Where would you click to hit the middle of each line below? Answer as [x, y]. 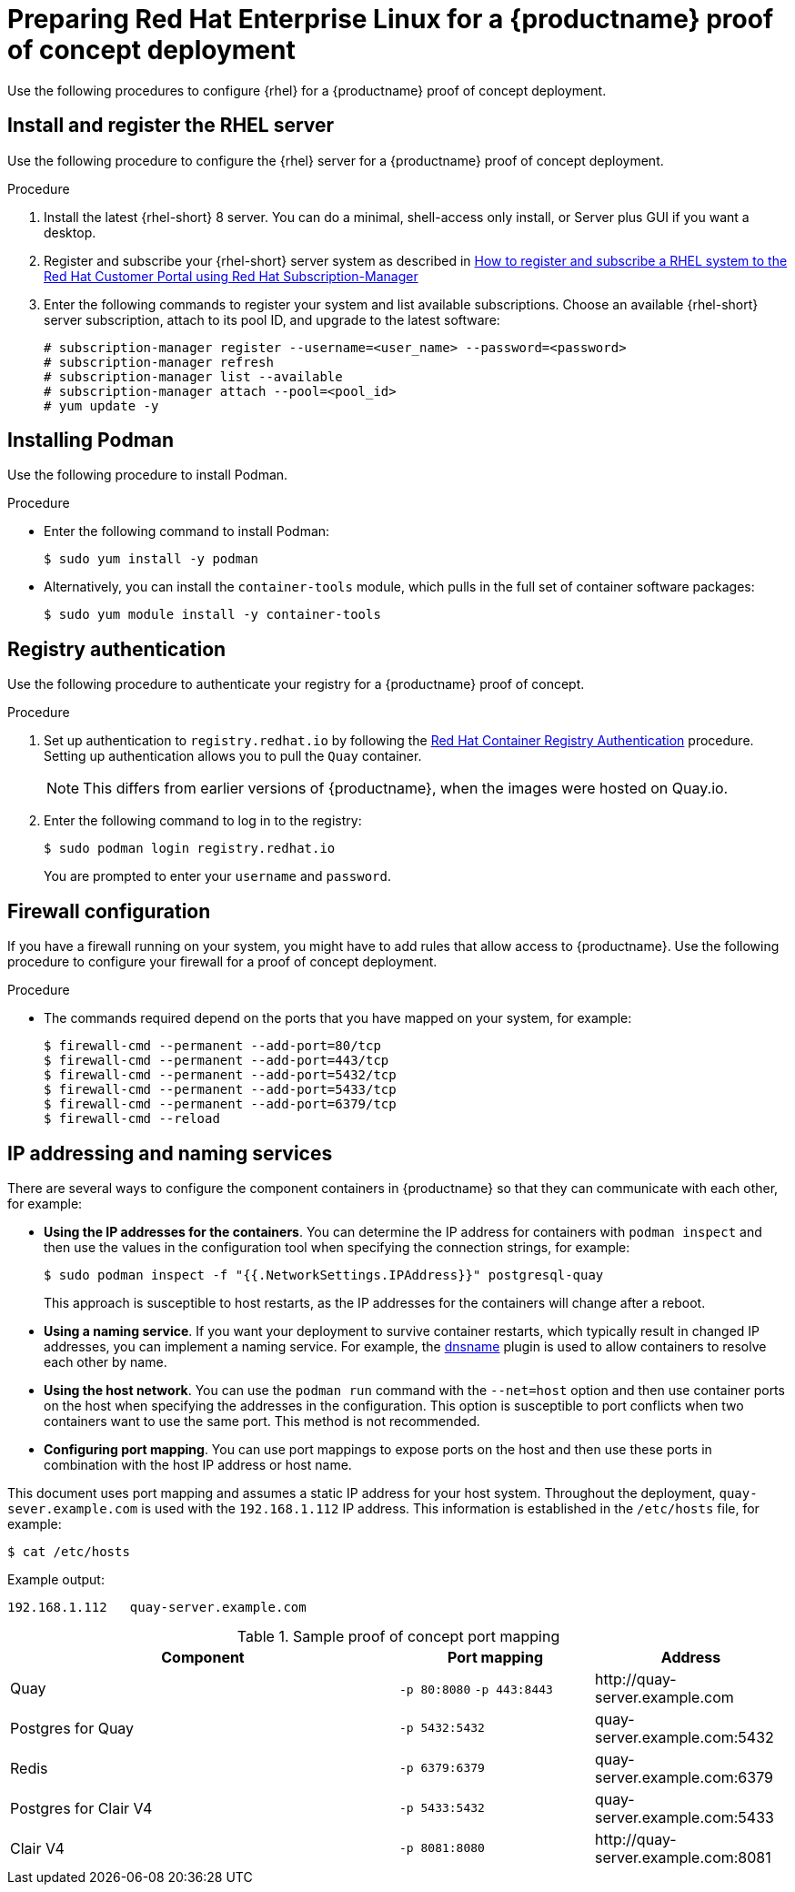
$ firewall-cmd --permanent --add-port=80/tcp [212, 1046]
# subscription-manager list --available [193, 376]
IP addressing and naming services [170, 1153]
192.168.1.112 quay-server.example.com [157, 1607]
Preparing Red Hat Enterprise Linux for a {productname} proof [391, 19]
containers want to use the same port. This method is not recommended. [262, 1421]
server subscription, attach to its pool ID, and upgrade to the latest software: [272, 319]
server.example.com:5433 [684, 1817]
